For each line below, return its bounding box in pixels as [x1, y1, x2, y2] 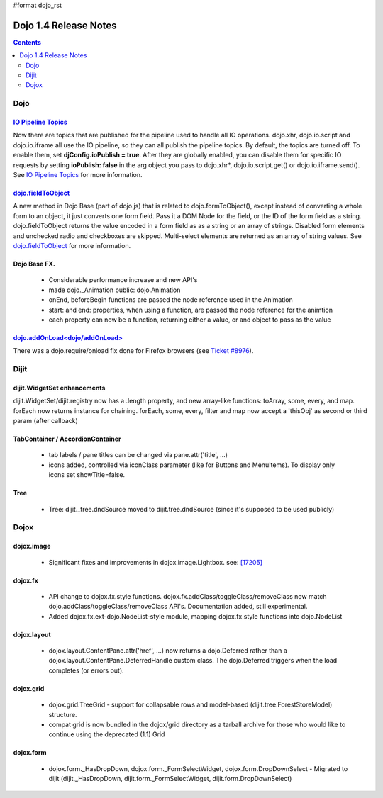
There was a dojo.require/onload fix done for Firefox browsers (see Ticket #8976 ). [13, 347, 254, 355]
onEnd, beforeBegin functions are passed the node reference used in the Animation [48, 296, 294, 304]
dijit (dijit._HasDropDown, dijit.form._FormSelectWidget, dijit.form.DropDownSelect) [48, 775, 292, 783]
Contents [13, 38, 42, 46]
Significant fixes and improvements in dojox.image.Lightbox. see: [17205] [48, 558, 262, 566]
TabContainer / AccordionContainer [13, 434, 121, 443]
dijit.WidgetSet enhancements [13, 383, 106, 392]
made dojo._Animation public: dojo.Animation [48, 286, 181, 294]
